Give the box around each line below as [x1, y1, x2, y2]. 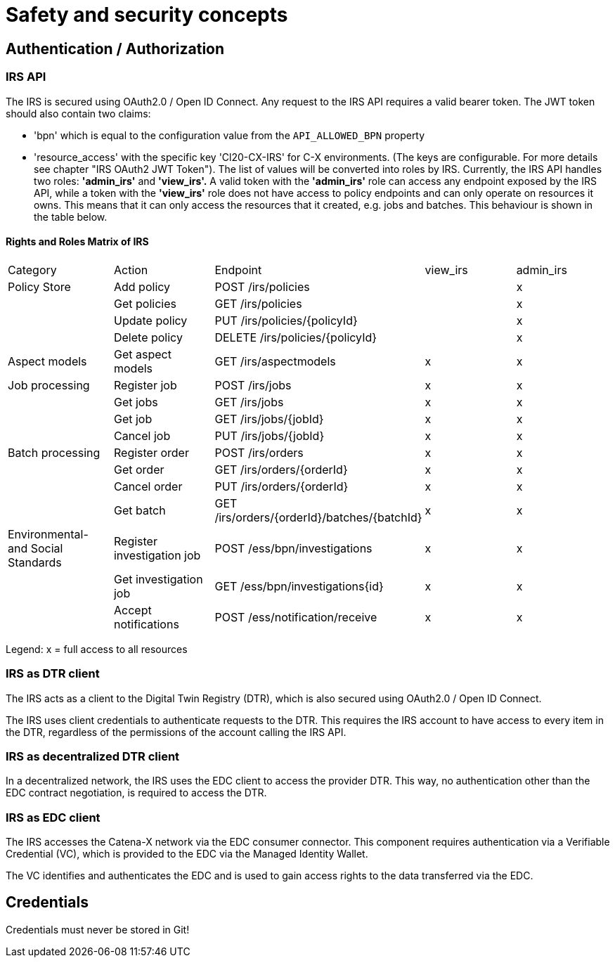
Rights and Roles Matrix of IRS [6, 235, 149, 248]
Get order [113, 462, 164, 477]
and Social [8, 541, 63, 555]
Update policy [113, 313, 188, 328]
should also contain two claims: [6, 107, 151, 119]
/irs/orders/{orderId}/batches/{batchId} [214, 510, 422, 524]
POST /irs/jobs [214, 377, 292, 392]
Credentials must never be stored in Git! [6, 923, 190, 936]
